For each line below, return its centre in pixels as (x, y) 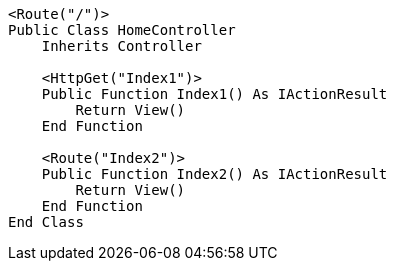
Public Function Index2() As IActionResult (214, 174)
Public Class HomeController (122, 30)
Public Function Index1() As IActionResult (214, 94)
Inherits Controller (121, 46)
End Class (46, 222)
